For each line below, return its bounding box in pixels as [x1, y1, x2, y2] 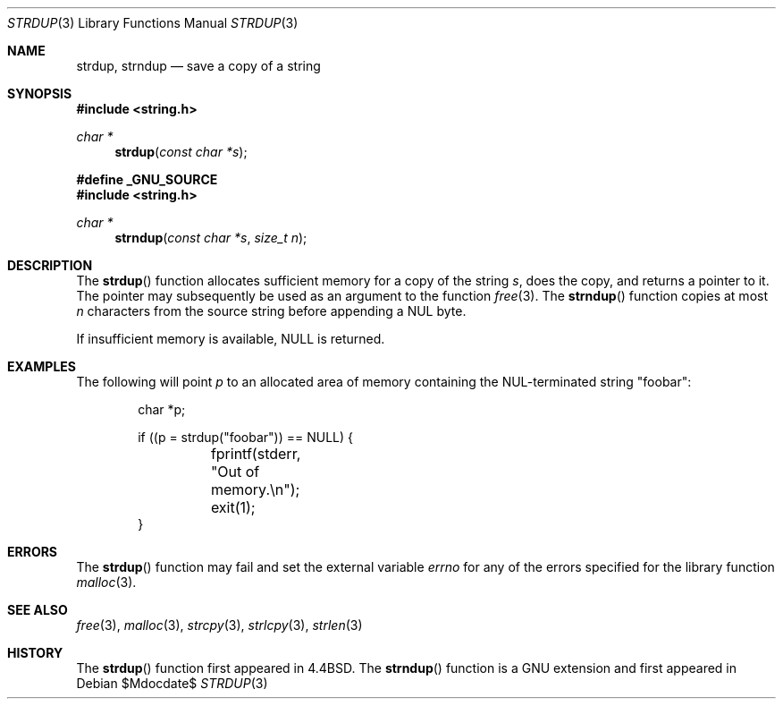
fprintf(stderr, [210, 445, 301, 463]
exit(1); [210, 498, 256, 516]
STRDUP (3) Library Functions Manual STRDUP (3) [7, 15, 299, 30]
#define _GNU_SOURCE [76, 172, 218, 187]
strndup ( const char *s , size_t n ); [114, 230, 307, 245]
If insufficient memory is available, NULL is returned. [76, 331, 385, 346]
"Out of [210, 463, 260, 481]
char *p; [138, 402, 186, 417]
